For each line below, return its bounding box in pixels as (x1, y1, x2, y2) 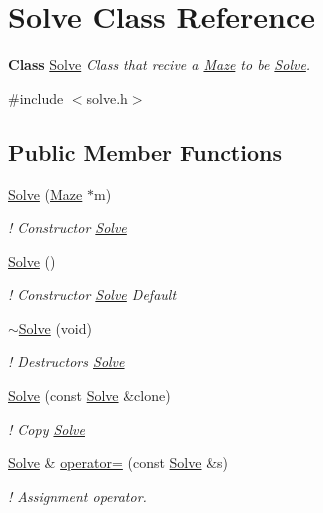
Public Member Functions (8, 136, 282, 167)
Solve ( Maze (8, 183, 83, 204)
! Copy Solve (8, 418, 85, 439)
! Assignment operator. (8, 485, 147, 506)
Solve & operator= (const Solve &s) (8, 452, 229, 473)
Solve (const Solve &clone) (8, 385, 171, 406)
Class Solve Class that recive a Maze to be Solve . (8, 54, 311, 75)
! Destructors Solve (8, 351, 125, 372)
